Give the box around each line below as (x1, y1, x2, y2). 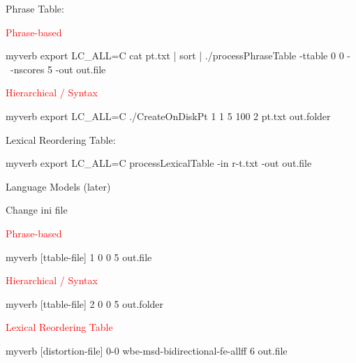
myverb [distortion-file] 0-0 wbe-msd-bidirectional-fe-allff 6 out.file (6, 343, 288, 357)
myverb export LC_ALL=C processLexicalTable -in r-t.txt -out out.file (6, 156, 312, 170)
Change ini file (6, 202, 68, 217)
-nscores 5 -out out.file (10, 61, 106, 76)
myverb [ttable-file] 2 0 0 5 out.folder (6, 296, 164, 311)
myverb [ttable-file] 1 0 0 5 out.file (6, 249, 152, 264)
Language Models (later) (6, 179, 111, 193)
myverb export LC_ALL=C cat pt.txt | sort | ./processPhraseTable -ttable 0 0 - (6, 48, 350, 63)
